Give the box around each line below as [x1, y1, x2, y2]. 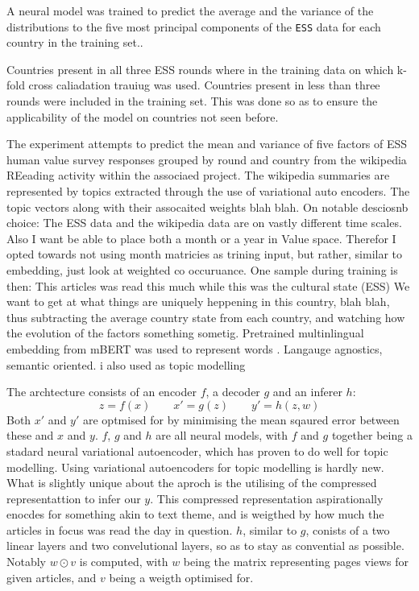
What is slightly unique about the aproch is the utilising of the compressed [6, 474, 377, 491]
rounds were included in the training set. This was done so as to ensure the [6, 93, 378, 110]
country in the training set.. [6, 34, 143, 51]
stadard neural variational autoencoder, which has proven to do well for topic [6, 442, 388, 459]
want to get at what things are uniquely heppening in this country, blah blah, [6, 293, 390, 310]
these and [6, 427, 54, 444]
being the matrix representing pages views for [183, 553, 409, 570]
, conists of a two [305, 521, 390, 538]
